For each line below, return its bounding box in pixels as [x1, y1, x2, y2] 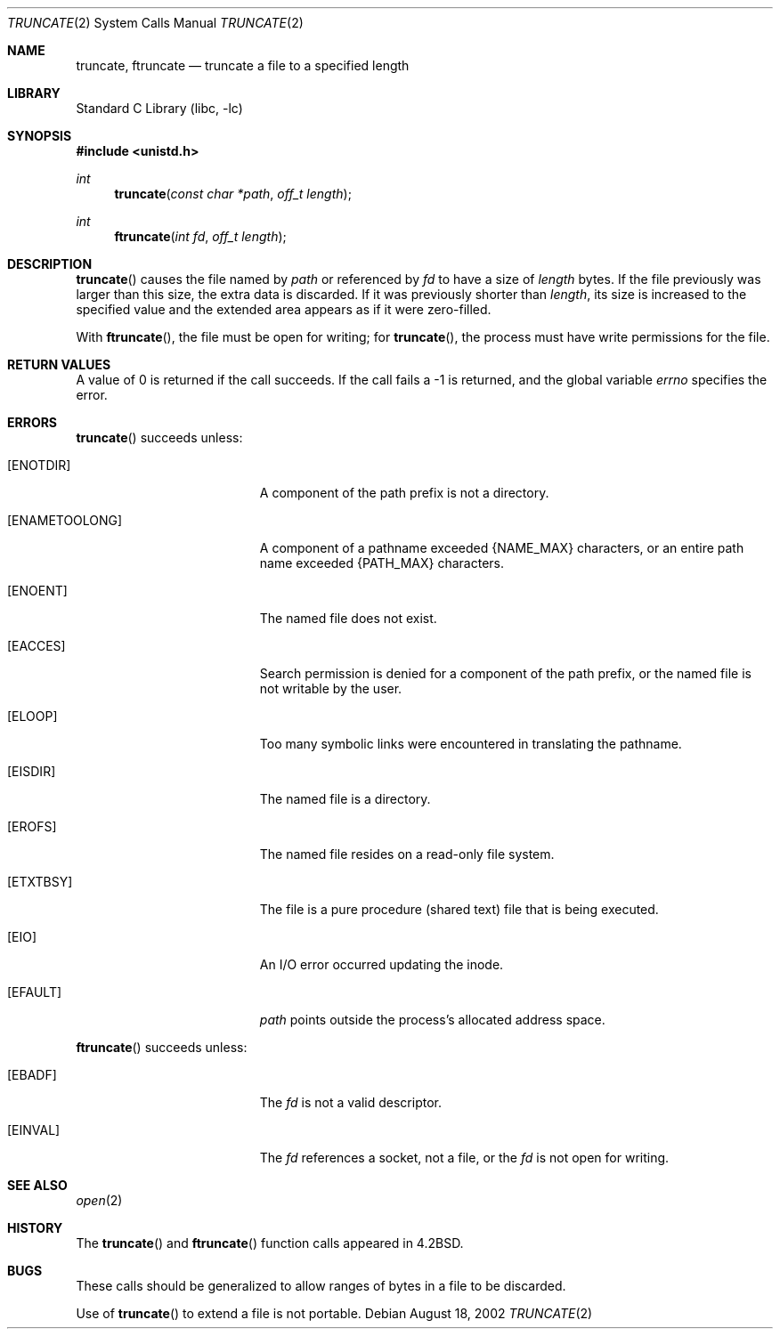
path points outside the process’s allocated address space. [259, 1012, 605, 1027]
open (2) [76, 1193, 123, 1208]
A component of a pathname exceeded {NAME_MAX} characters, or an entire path [259, 540, 744, 555]
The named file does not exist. [259, 611, 437, 626]
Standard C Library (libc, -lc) [76, 101, 243, 116]
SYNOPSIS [7, 128, 72, 143]
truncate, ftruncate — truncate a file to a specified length [76, 58, 410, 73]
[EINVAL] [7, 1122, 61, 1138]
